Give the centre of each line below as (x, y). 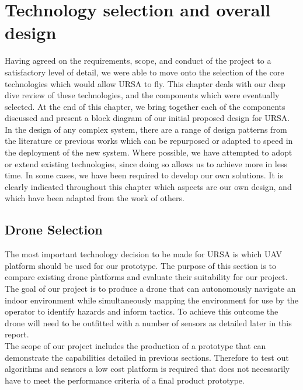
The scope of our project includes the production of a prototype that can (135, 345)
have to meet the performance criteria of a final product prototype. (125, 380)
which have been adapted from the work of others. (95, 198)
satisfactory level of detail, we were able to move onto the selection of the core (144, 72)
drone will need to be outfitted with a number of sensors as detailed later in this (148, 322)
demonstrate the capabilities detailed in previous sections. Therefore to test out (147, 357)
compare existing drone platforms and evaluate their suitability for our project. (146, 277)
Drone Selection (54, 229)
